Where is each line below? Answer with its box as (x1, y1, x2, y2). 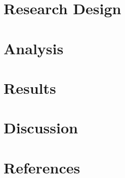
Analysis (4, 38, 64, 58)
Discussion (4, 117, 78, 138)
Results (4, 77, 56, 98)
